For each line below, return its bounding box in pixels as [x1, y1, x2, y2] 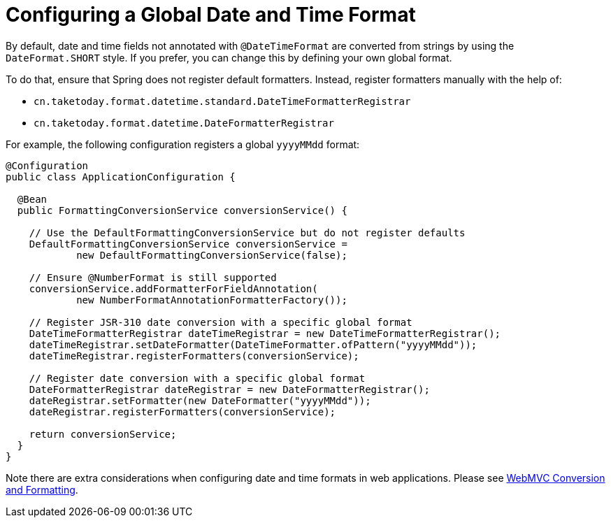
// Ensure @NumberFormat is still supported [29, 271, 277, 283]
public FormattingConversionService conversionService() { [17, 204, 347, 216]
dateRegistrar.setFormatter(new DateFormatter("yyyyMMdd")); [29, 394, 371, 406]
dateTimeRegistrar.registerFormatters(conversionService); [29, 350, 359, 361]
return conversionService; [29, 428, 177, 440]
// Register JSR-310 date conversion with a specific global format [29, 316, 412, 328]
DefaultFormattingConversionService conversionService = [29, 238, 347, 250]
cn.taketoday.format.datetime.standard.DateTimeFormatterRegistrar [34, 95, 411, 107]
